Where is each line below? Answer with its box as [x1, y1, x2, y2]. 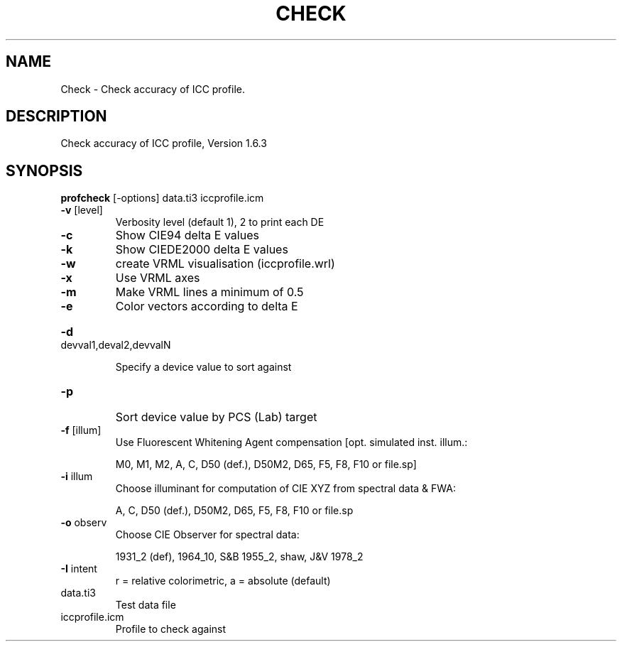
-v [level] [60, 204, 103, 217]
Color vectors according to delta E [115, 299, 298, 314]
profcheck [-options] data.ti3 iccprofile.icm [60, 192, 264, 205]
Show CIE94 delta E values [115, 228, 259, 243]
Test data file [115, 599, 176, 611]
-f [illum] [60, 424, 102, 437]
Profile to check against [115, 623, 227, 636]
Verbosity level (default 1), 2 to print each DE [115, 216, 324, 229]
